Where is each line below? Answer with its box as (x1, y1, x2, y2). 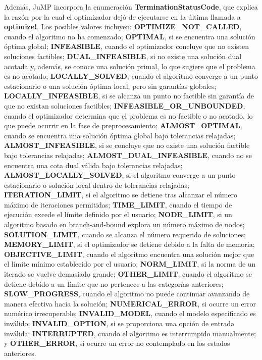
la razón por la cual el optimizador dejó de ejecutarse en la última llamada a (4, 11, 241, 22)
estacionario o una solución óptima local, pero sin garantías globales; (4, 80, 217, 91)
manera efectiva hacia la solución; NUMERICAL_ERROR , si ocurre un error (4, 298, 256, 308)
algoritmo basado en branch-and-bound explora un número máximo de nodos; (4, 219, 245, 230)
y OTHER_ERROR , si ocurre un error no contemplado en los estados (4, 338, 230, 348)
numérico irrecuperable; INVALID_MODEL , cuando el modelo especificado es (4, 308, 256, 319)
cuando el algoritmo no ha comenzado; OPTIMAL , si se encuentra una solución (4, 31, 255, 41)
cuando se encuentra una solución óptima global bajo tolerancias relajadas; (4, 130, 236, 140)
